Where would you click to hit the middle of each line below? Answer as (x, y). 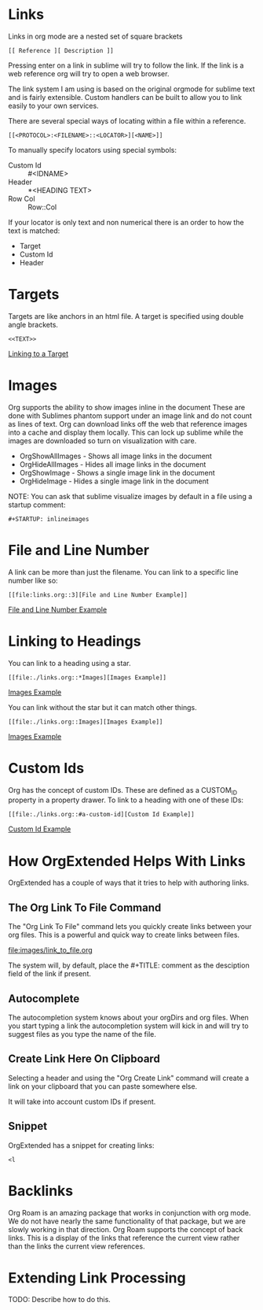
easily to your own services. (54, 105)
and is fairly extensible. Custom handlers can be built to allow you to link (125, 97)
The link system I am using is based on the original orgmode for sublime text (131, 89)
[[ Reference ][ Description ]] (61, 50)
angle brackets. (33, 324)
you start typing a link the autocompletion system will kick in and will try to (128, 1026)
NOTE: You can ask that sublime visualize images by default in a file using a (130, 496)
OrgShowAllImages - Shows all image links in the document (115, 456)
